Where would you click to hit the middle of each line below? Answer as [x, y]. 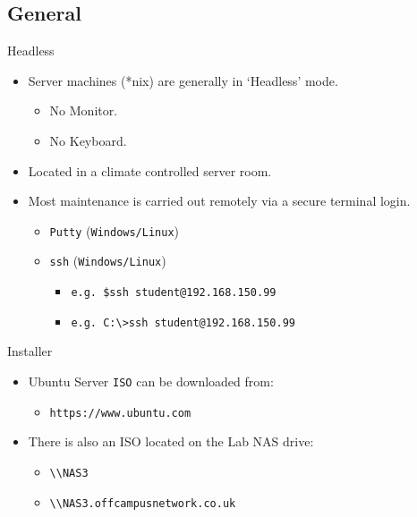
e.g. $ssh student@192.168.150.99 [174, 293]
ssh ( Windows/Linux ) [108, 261]
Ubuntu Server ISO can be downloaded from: [151, 381]
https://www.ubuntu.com [120, 413]
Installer [30, 351]
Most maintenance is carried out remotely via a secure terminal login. [219, 201]
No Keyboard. [88, 140]
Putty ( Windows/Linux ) [115, 230]
